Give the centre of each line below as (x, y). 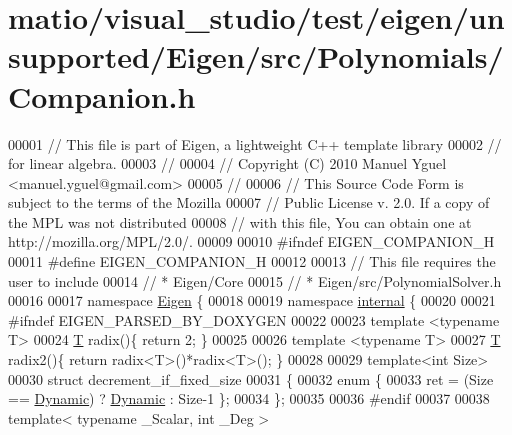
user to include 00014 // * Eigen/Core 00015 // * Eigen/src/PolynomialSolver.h (255, 280)
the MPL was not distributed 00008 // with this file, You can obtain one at (240, 221)
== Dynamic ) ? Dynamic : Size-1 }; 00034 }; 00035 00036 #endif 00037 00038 (249, 398)
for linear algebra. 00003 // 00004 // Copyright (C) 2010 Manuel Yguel (227, 163)
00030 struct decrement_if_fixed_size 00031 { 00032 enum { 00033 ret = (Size (251, 378)
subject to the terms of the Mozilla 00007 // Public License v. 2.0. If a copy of (249, 202)
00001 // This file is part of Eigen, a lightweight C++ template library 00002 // (255, 143)
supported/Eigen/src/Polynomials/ (256, 56)
